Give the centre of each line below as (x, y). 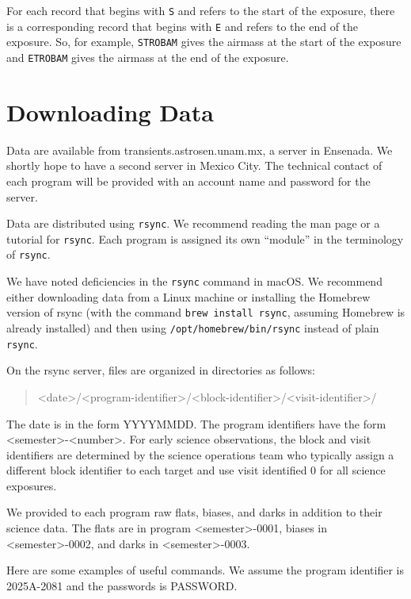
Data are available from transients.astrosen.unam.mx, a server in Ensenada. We (200, 150)
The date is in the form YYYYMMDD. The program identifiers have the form (196, 423)
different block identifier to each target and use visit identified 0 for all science (196, 470)
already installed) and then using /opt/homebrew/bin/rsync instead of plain (193, 328)
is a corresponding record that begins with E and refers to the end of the (183, 26)
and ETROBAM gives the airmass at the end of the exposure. (148, 57)
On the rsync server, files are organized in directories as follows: (161, 370)
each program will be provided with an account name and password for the (188, 180)
